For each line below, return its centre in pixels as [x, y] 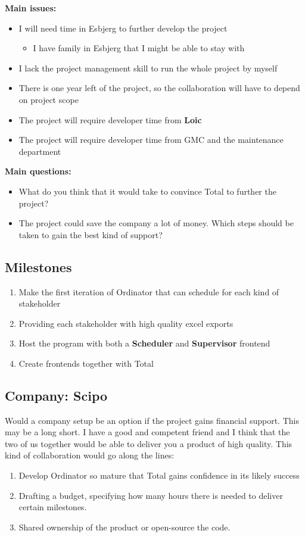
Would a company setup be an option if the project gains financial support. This [152, 420]
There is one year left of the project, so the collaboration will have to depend [159, 88]
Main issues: [31, 8]
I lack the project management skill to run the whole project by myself [148, 68]
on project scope [49, 99]
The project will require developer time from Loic [110, 119]
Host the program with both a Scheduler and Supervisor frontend [144, 343]
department [40, 151]
